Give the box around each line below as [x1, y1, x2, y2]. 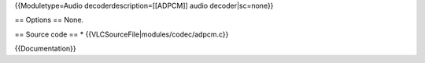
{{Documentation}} [14, 44, 76, 54]
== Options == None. [14, 16, 84, 25]
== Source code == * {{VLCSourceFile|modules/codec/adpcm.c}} [14, 30, 229, 39]
